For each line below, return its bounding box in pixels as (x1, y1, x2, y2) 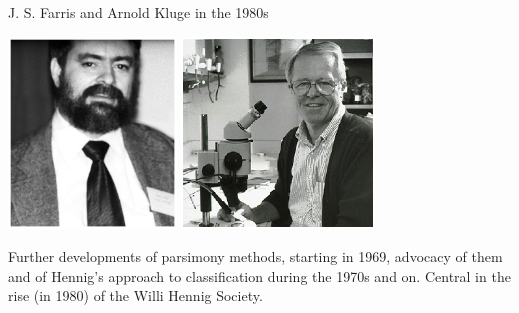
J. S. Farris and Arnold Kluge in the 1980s (8, 2, 269, 22)
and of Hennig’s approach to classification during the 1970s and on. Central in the (8, 265, 511, 286)
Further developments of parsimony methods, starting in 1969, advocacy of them (8, 246, 503, 267)
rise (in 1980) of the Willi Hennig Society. (8, 285, 263, 306)
